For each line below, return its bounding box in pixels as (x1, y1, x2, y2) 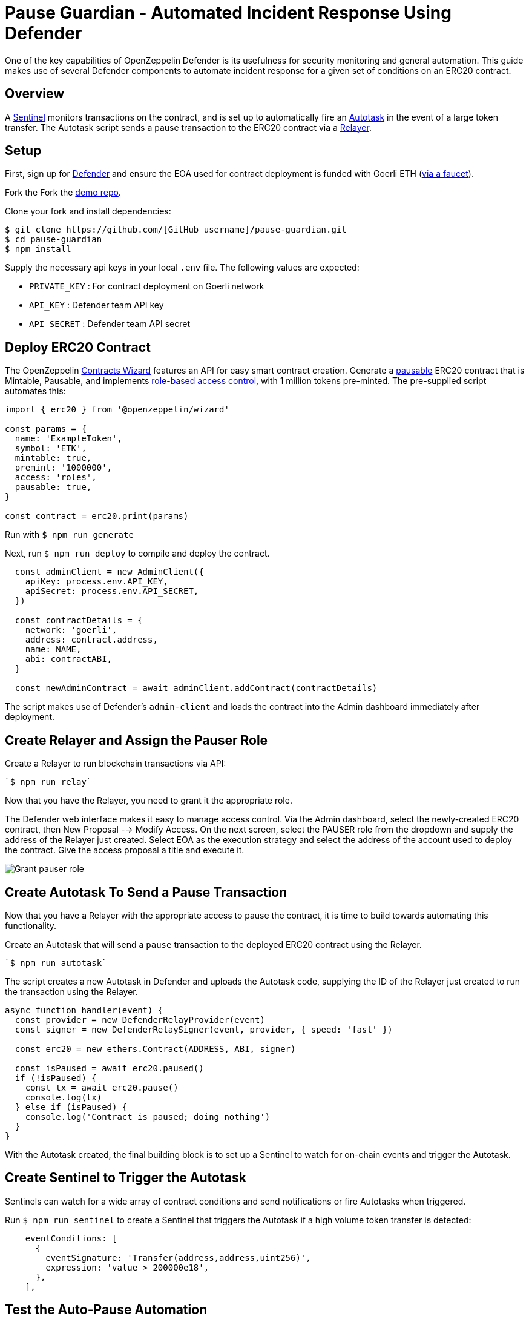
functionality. (5, 920, 57, 931)
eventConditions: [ (25, 1233, 117, 1243)
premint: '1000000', (15, 463, 113, 473)
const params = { (5, 424, 87, 434)
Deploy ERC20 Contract (5, 339, 151, 355)
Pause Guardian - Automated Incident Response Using (5, 2, 452, 23)
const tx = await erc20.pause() (25, 1082, 179, 1093)
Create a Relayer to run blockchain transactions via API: (5, 758, 226, 769)
